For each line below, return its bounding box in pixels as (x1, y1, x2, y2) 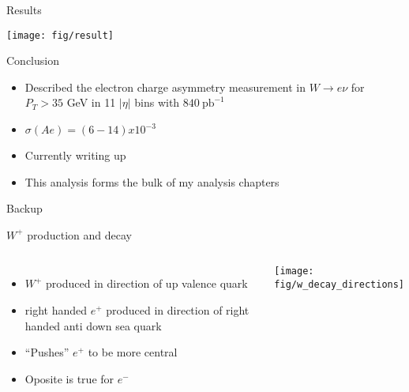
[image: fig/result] (6, 29, 114, 41)
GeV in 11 (66, 94, 116, 111)
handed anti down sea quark (24, 317, 162, 334)
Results (6, 2, 42, 17)
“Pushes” (24, 344, 69, 360)
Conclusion (6, 52, 59, 69)
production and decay (27, 226, 132, 243)
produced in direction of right (106, 302, 250, 318)
